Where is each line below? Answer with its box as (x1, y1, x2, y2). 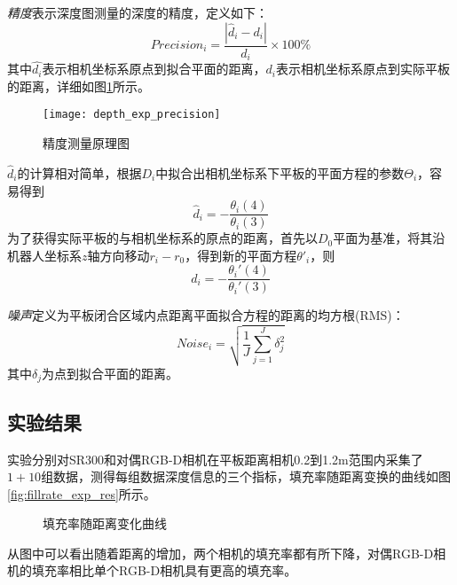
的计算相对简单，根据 (17, 163, 142, 182)
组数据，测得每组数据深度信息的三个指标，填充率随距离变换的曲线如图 (41, 467, 452, 486)
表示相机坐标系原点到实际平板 (275, 59, 450, 78)
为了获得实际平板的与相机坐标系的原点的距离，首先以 (7, 229, 318, 247)
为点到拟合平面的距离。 (42, 363, 179, 382)
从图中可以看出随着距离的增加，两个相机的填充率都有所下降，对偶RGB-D (7, 543, 434, 562)
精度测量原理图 (43, 134, 130, 152)
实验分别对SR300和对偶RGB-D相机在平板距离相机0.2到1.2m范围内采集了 (7, 449, 423, 468)
